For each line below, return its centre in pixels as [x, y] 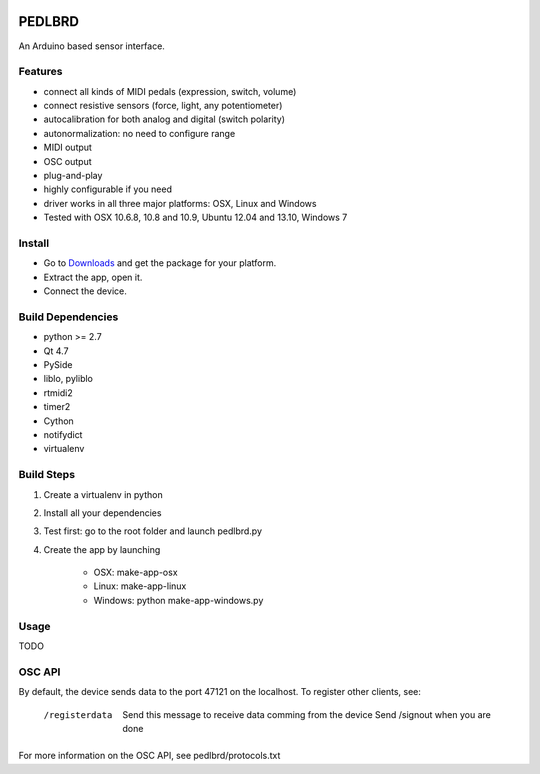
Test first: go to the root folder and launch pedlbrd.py [153, 531]
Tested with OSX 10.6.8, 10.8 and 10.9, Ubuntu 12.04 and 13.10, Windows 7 [195, 217]
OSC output [67, 161]
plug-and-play [73, 175]
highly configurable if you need [107, 189]
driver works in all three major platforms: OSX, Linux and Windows [180, 203]
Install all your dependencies [102, 512]
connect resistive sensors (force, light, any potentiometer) [163, 106]
